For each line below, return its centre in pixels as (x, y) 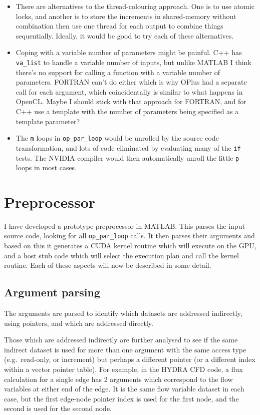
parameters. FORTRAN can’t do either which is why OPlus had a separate (131, 82)
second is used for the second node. (58, 408)
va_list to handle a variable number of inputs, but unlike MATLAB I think (134, 62)
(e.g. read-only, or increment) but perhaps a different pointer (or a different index (130, 359)
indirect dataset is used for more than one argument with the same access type (125, 349)
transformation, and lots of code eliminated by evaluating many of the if (128, 147)
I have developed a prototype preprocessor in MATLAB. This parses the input (124, 226)
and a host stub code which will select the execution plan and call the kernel (121, 255)
